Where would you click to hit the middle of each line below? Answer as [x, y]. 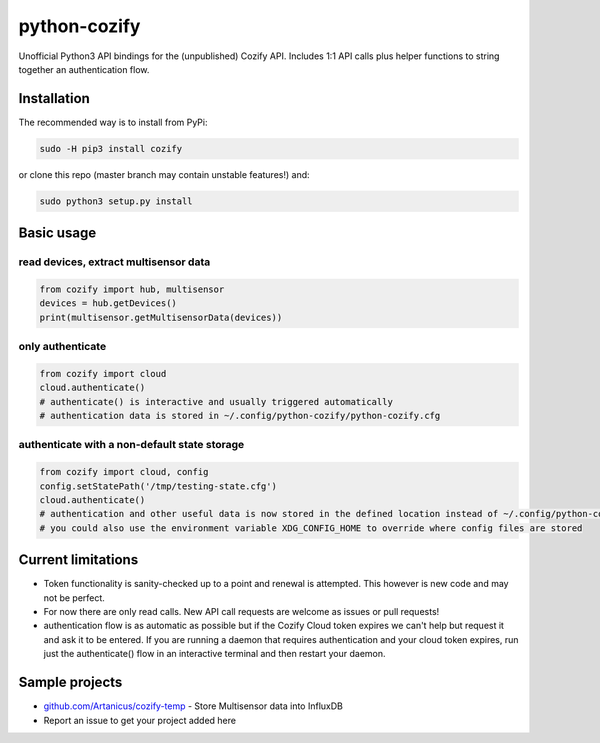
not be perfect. [74, 597]
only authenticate [62, 347]
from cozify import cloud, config [124, 472]
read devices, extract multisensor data [114, 262]
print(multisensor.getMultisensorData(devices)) [161, 317]
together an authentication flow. [84, 69]
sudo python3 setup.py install [116, 201]
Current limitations [78, 560]
